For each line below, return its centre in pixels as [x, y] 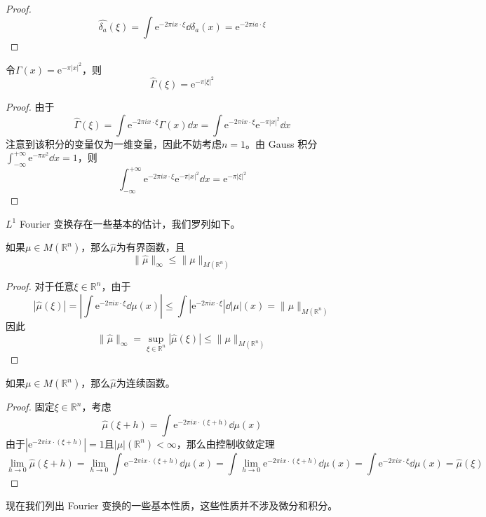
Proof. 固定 [30, 407]
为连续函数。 [146, 383]
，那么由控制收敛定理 [225, 443]
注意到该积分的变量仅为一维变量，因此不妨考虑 [114, 143]
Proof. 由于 [30, 106]
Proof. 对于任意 [40, 286]
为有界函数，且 [150, 247]
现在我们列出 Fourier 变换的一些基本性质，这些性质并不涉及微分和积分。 [172, 505]
